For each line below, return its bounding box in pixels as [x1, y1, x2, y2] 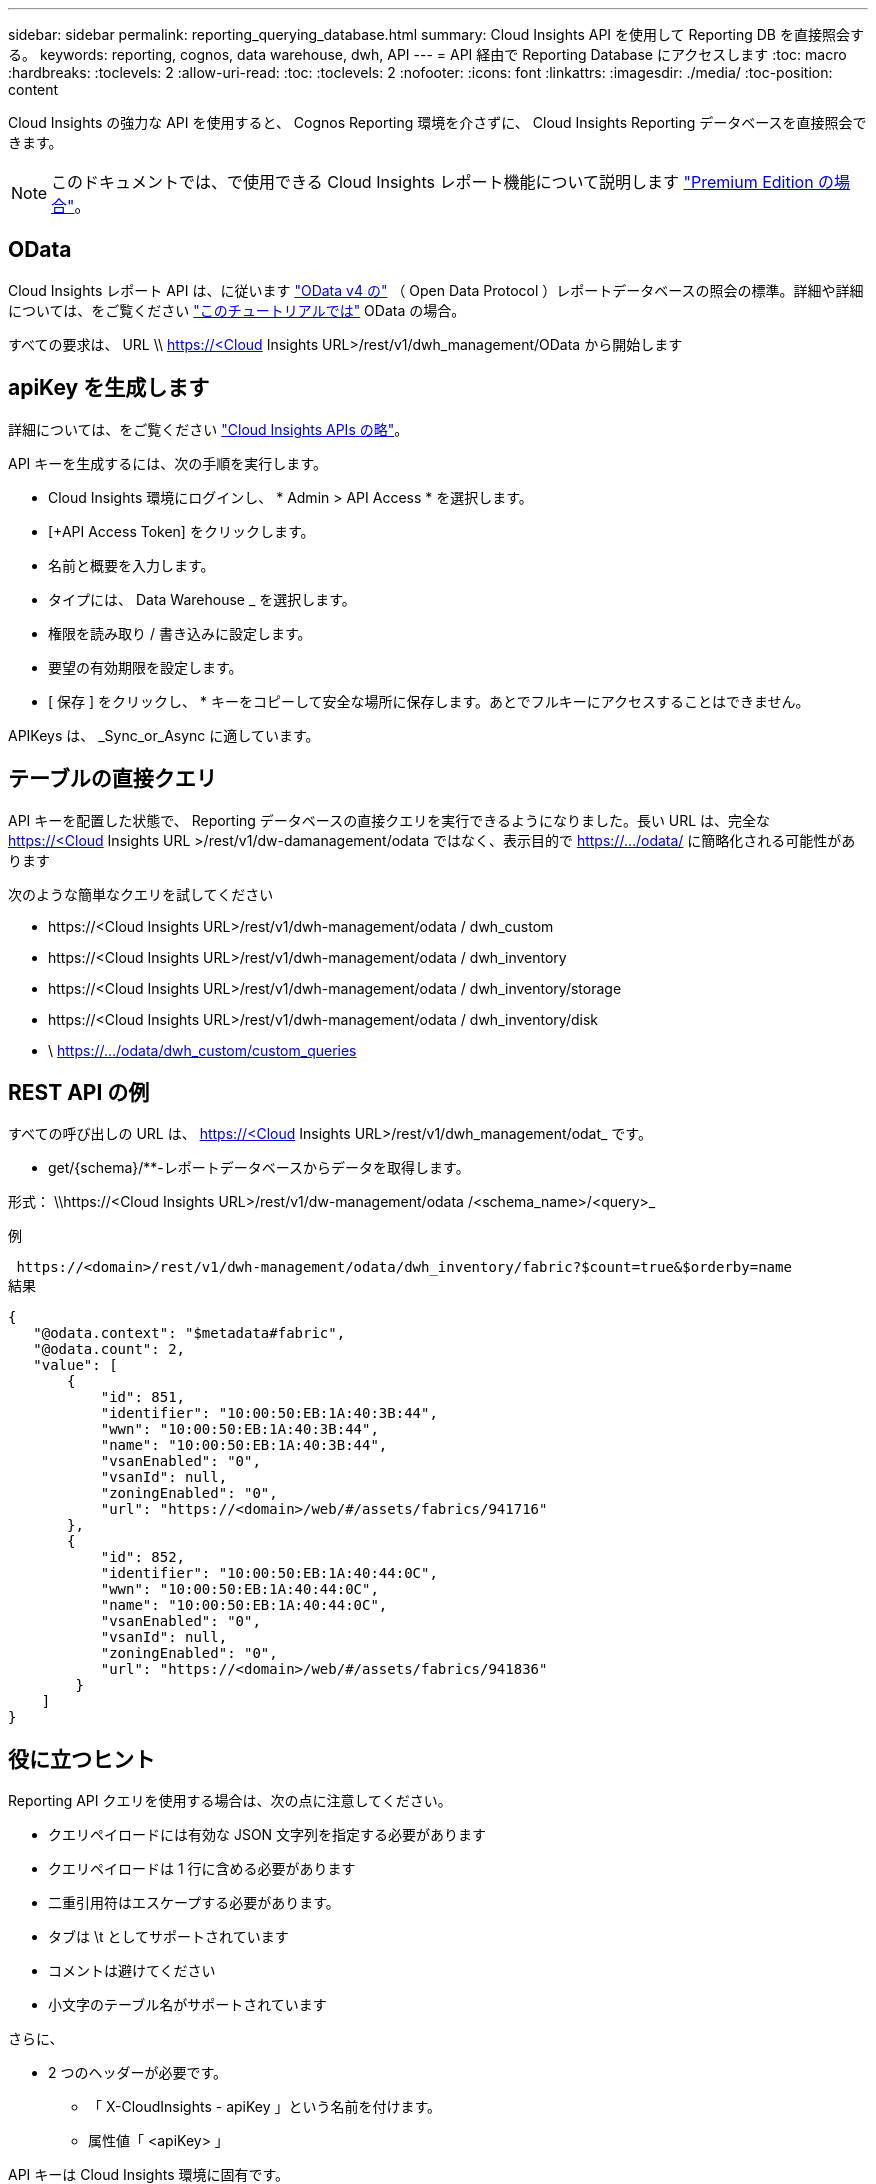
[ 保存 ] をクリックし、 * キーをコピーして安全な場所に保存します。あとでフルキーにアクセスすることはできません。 [48, 692, 810, 710]
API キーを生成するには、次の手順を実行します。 [8, 454, 327, 472]
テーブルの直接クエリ [8, 766, 217, 792]
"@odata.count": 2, [33, 1341, 186, 1358]
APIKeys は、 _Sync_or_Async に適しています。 [8, 726, 320, 744]
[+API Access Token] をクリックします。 [48, 522, 315, 540]
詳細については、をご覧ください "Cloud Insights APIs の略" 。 [8, 420, 409, 438]
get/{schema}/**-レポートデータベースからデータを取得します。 [48, 1159, 470, 1177]
